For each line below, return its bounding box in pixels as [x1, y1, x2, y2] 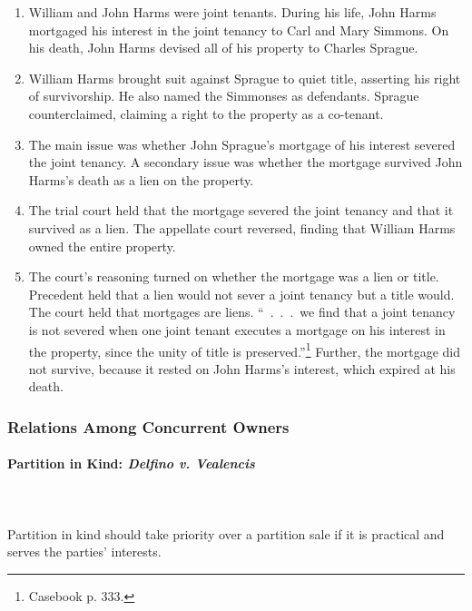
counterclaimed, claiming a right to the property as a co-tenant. [28, 103, 384, 123]
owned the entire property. [28, 236, 176, 255]
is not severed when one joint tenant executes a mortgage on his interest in [28, 320, 446, 339]
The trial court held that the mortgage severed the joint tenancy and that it [28, 201, 454, 220]
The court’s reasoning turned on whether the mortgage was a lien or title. [28, 267, 439, 286]
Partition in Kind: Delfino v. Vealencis [7, 454, 255, 473]
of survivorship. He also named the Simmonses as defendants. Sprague [28, 86, 419, 105]
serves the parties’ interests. [7, 542, 162, 561]
